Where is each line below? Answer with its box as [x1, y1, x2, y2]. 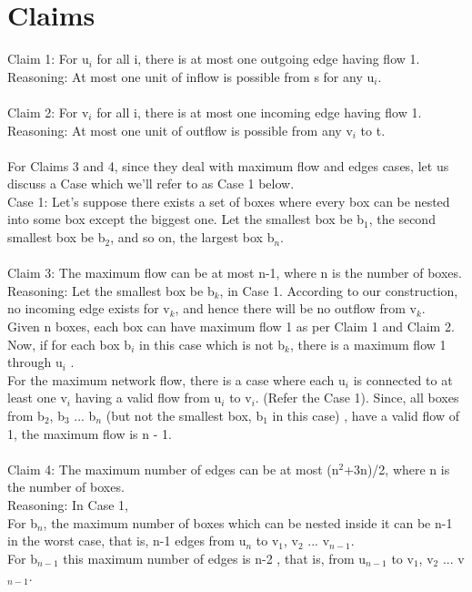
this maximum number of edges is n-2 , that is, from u [63, 548, 367, 567]
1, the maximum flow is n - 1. [7, 424, 172, 443]
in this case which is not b [138, 334, 286, 353]
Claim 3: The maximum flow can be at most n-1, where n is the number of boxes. [7, 263, 462, 282]
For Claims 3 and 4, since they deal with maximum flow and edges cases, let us [7, 156, 449, 175]
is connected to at [353, 370, 453, 389]
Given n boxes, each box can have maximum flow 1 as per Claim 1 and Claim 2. [7, 317, 455, 336]
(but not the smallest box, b [105, 406, 264, 424]
